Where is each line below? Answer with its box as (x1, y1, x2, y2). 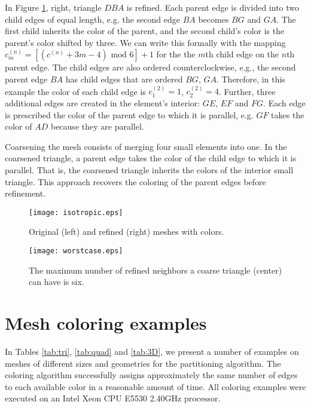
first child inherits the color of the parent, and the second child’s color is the (5, 24, 285, 37)
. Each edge (263, 96, 306, 109)
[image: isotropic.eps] (29, 208, 123, 217)
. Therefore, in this (216, 72, 285, 85)
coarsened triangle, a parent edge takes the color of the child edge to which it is (5, 152, 297, 164)
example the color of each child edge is (5, 85, 146, 97)
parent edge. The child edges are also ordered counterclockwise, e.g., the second (5, 61, 296, 73)
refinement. (5, 187, 46, 200)
